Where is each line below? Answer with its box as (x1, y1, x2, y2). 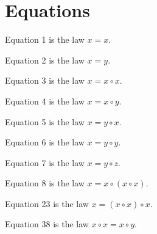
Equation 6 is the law (5, 136, 85, 148)
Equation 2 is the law (5, 53, 85, 66)
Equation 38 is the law (5, 218, 89, 230)
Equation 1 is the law (5, 33, 85, 46)
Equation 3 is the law (5, 74, 85, 87)
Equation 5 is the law (5, 115, 85, 128)
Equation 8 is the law (5, 177, 85, 189)
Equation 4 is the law (5, 94, 85, 107)
